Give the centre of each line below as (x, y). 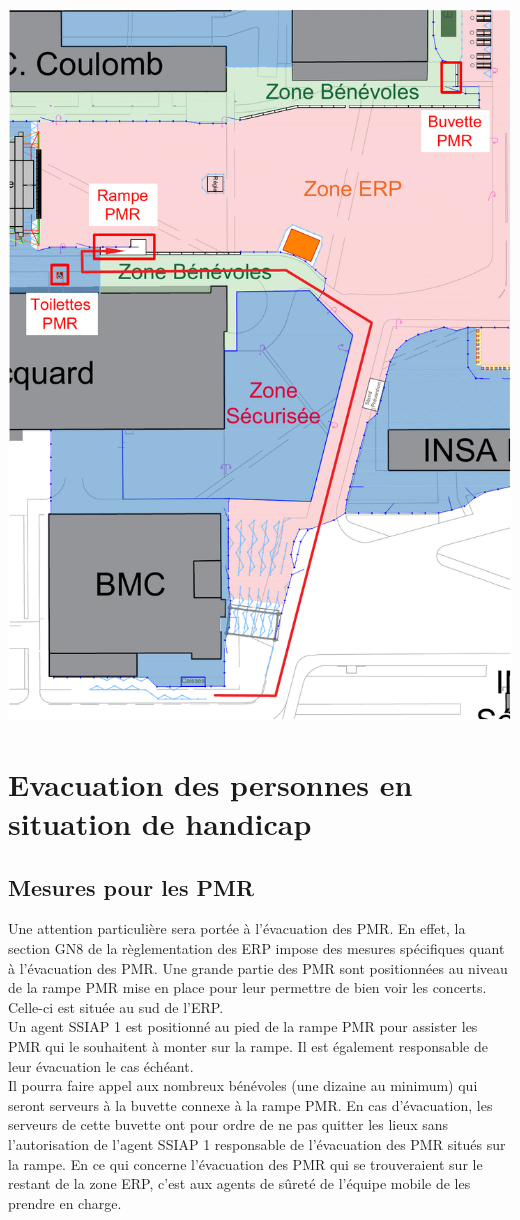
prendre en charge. (65, 1202)
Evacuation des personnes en (210, 783)
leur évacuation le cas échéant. (101, 1065)
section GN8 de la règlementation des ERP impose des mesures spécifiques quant (256, 948)
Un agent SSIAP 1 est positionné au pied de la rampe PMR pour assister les (243, 1026)
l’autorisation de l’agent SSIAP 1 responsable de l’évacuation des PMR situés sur (257, 1144)
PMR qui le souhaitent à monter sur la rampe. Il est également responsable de (248, 1046)
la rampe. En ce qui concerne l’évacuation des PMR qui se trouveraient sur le (245, 1163)
